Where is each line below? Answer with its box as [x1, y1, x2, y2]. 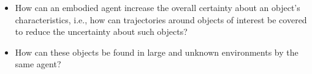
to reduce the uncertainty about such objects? [15, 25, 188, 38]
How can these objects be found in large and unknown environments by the [15, 45, 299, 58]
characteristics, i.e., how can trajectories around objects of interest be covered [15, 13, 307, 26]
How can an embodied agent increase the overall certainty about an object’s [15, 1, 300, 13]
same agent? [15, 57, 61, 70]
